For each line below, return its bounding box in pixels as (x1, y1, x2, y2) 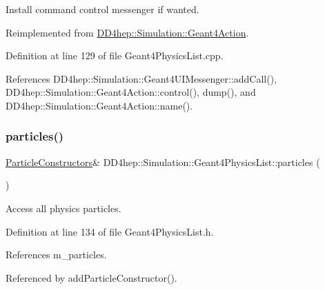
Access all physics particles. (6, 200, 121, 215)
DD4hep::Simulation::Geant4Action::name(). (6, 98, 193, 112)
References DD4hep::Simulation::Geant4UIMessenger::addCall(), (6, 71, 277, 85)
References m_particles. (6, 247, 107, 262)
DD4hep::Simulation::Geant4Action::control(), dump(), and (6, 85, 256, 99)
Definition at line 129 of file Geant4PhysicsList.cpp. (6, 48, 224, 63)
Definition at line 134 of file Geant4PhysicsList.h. (6, 224, 214, 238)
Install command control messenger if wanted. (6, 2, 199, 16)
